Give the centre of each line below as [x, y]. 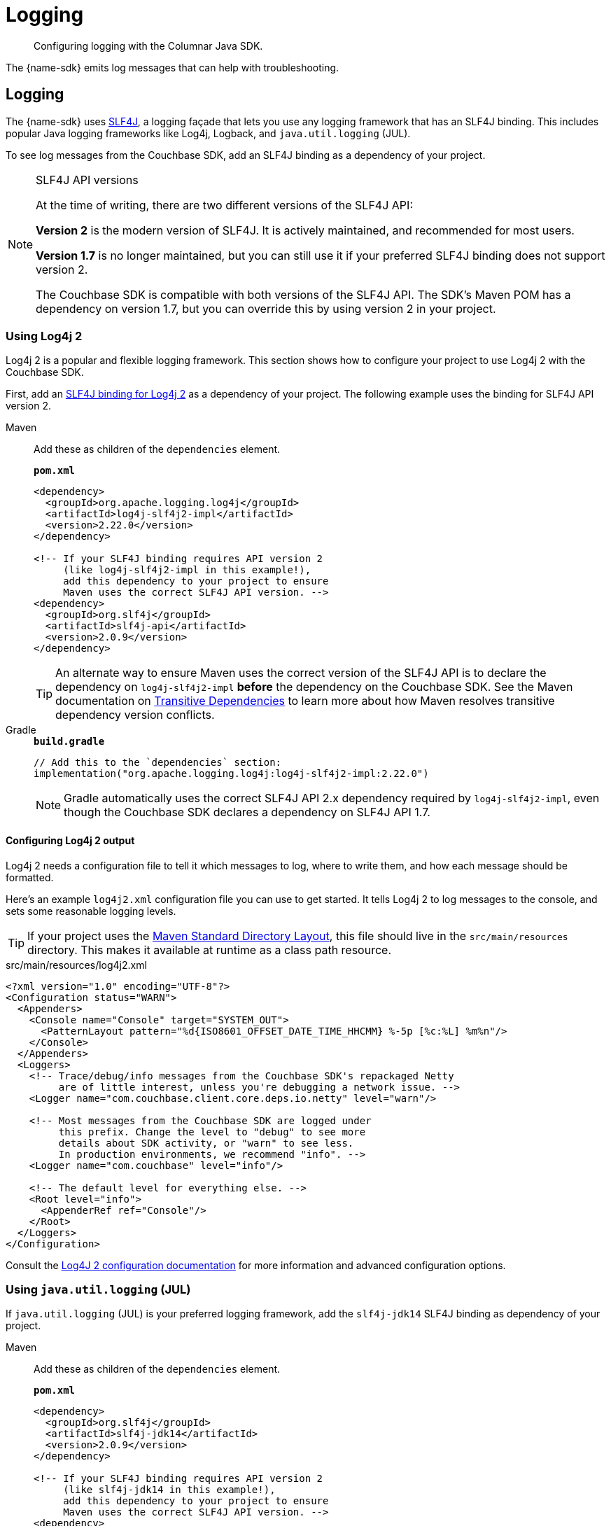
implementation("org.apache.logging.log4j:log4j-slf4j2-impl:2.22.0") [231, 774]
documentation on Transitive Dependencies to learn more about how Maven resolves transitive [305, 701]
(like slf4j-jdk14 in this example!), [169, 1490]
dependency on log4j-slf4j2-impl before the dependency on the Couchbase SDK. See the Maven [314, 687]
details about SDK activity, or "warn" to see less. [206, 1143]
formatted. [30, 877]
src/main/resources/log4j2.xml [76, 965]
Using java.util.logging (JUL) [98, 1289]
